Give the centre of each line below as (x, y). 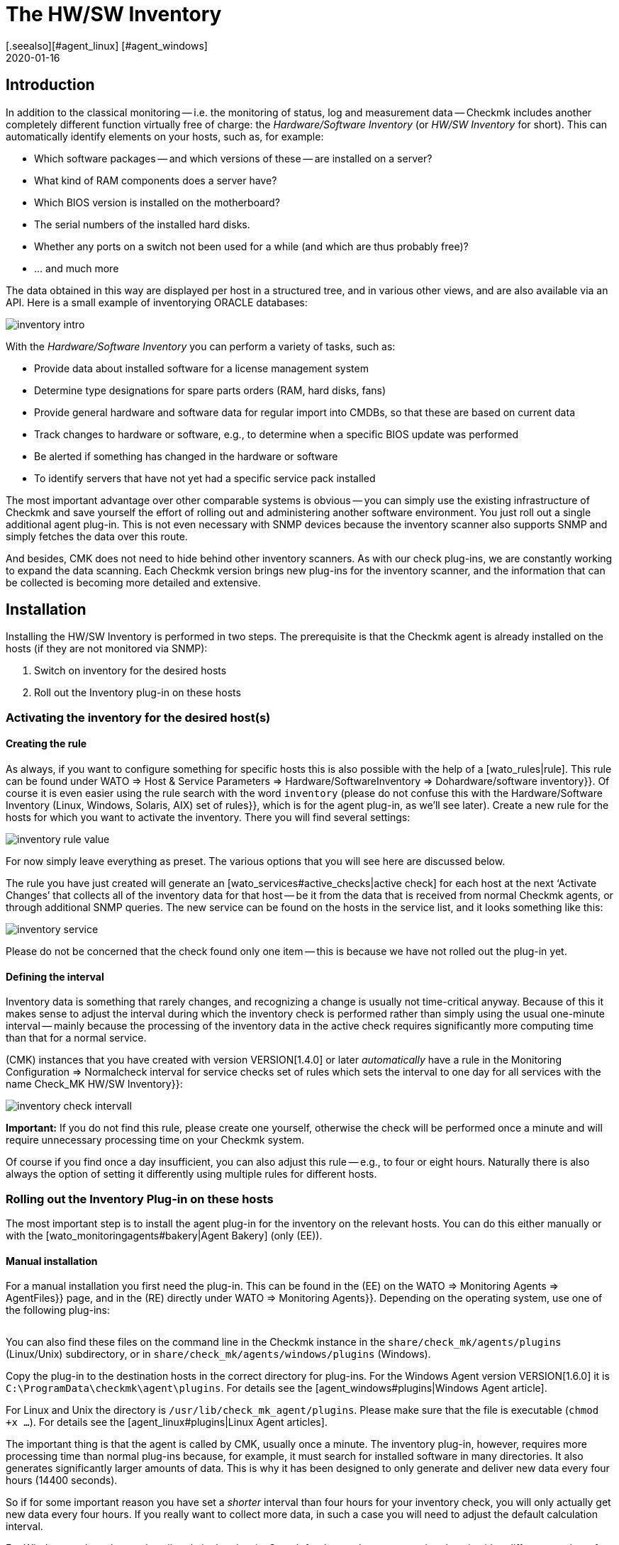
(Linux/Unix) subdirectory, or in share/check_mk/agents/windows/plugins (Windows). (218, 1354)
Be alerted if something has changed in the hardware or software (186, 456)
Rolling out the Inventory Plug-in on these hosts (140, 1199)
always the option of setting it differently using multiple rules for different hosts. (191, 1174)
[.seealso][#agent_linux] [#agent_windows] (107, 45)
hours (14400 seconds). (62, 1480)
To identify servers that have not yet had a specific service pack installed (205, 478)
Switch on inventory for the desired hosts (130, 671)
